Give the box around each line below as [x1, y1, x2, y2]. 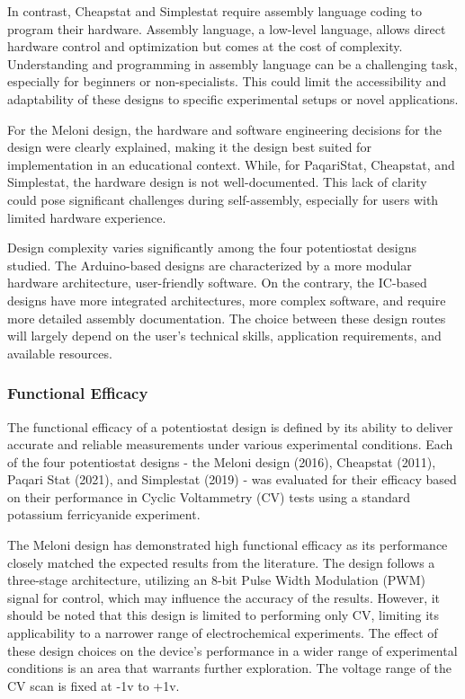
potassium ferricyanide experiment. [7, 505, 201, 524]
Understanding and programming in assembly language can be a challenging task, [7, 54, 458, 73]
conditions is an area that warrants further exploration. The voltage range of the [7, 659, 452, 677]
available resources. [7, 343, 112, 362]
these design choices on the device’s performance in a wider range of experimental [7, 641, 458, 659]
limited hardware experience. [7, 208, 166, 226]
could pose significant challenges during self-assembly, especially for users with [7, 190, 439, 208]
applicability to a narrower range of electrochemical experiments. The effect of [7, 624, 438, 642]
